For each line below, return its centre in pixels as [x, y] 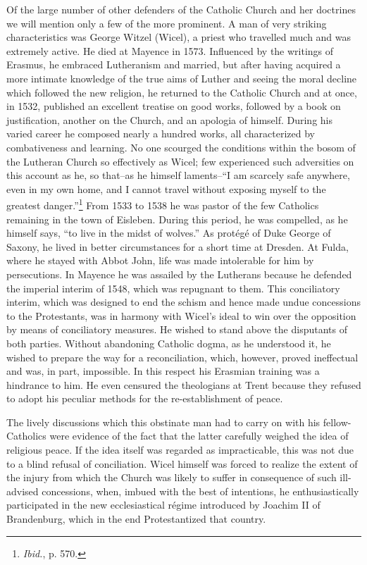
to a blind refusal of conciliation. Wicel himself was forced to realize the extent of [182, 463]
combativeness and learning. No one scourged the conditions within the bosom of [181, 147]
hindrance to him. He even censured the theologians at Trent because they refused [184, 384]
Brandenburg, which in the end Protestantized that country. [136, 519]
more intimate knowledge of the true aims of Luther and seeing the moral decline [182, 78]
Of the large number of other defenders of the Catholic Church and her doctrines [181, 9]
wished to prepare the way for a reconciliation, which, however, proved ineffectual [182, 357]
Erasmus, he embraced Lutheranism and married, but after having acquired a [174, 64]
